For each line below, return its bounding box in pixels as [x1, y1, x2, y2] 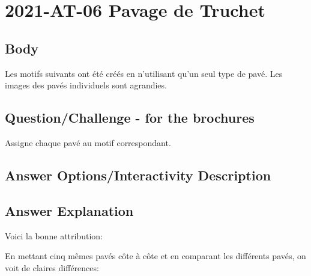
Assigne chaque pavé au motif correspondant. [5, 136, 171, 149]
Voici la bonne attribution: [5, 229, 103, 242]
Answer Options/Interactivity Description [5, 165, 271, 184]
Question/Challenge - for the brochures [5, 108, 255, 127]
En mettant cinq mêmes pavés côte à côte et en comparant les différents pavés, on [5, 250, 306, 262]
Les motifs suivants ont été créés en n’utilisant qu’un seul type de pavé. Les [5, 67, 283, 79]
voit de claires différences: [5, 261, 99, 274]
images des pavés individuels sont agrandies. [5, 79, 167, 91]
